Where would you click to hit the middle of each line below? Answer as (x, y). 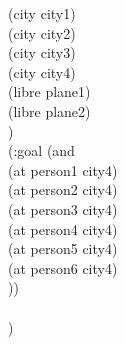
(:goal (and (41, 150)
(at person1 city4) (63, 169)
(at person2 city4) (63, 189)
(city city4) (42, 71)
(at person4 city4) (63, 228)
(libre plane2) (49, 110)
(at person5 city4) (63, 248)
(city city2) (42, 32)
